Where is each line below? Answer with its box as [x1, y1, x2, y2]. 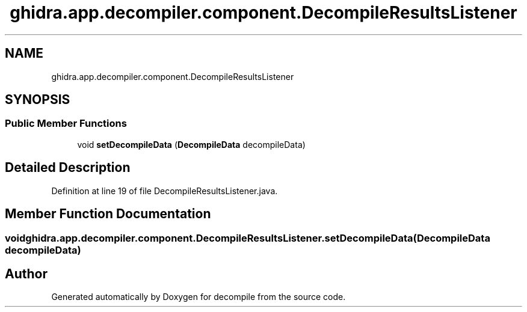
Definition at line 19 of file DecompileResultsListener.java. [51, 185, 278, 196]
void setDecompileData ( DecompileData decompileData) [77, 139, 306, 150]
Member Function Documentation [5, 206, 211, 222]
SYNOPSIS [5, 92, 70, 108]
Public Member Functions [5, 117, 127, 130]
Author [5, 266, 48, 281]
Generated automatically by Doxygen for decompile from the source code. [51, 292, 346, 302]
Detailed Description [5, 160, 131, 176]
